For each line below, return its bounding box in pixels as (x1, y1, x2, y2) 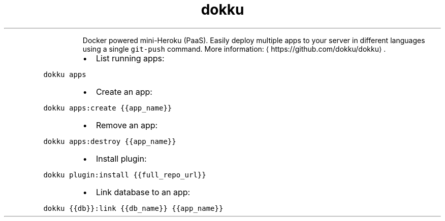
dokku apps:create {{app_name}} (43, 103, 172, 112)
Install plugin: (96, 153, 147, 164)
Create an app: (96, 86, 152, 97)
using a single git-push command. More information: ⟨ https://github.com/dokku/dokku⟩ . (82, 44, 386, 53)
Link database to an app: (96, 187, 190, 197)
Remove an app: (96, 120, 158, 130)
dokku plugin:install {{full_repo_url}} (43, 170, 206, 179)
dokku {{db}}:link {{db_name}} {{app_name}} (43, 204, 224, 212)
